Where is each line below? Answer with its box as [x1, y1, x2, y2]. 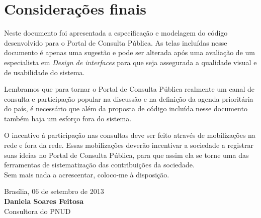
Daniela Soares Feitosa [4, 196, 84, 206]
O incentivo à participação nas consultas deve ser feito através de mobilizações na [4, 130, 255, 140]
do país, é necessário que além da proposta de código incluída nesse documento [4, 103, 247, 114]
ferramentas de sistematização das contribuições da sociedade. [4, 159, 195, 170]
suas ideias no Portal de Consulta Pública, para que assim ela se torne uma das [4, 149, 249, 160]
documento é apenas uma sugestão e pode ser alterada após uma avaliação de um [4, 47, 255, 58]
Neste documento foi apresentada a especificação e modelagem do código [4, 28, 228, 38]
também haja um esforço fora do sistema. [4, 113, 132, 123]
